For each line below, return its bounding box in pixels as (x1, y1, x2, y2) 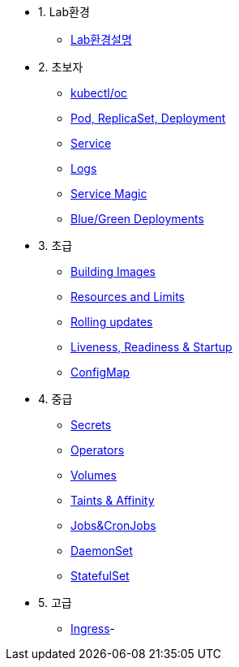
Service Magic (70, 187, 147, 200)
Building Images (70, 265, 156, 278)
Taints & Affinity (70, 493, 155, 507)
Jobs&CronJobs (70, 519, 156, 532)
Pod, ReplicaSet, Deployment (70, 111, 226, 125)
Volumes (70, 468, 117, 482)
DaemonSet (70, 544, 133, 557)
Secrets (70, 418, 112, 432)
